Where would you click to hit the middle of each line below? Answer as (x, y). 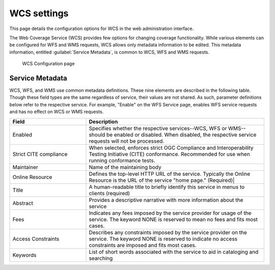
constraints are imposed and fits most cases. (143, 245)
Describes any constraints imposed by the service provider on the (168, 232)
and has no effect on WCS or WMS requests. (57, 112)
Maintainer (25, 167)
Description (103, 121)
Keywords (24, 255)
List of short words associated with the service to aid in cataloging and (174, 252)
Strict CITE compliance (40, 154)
